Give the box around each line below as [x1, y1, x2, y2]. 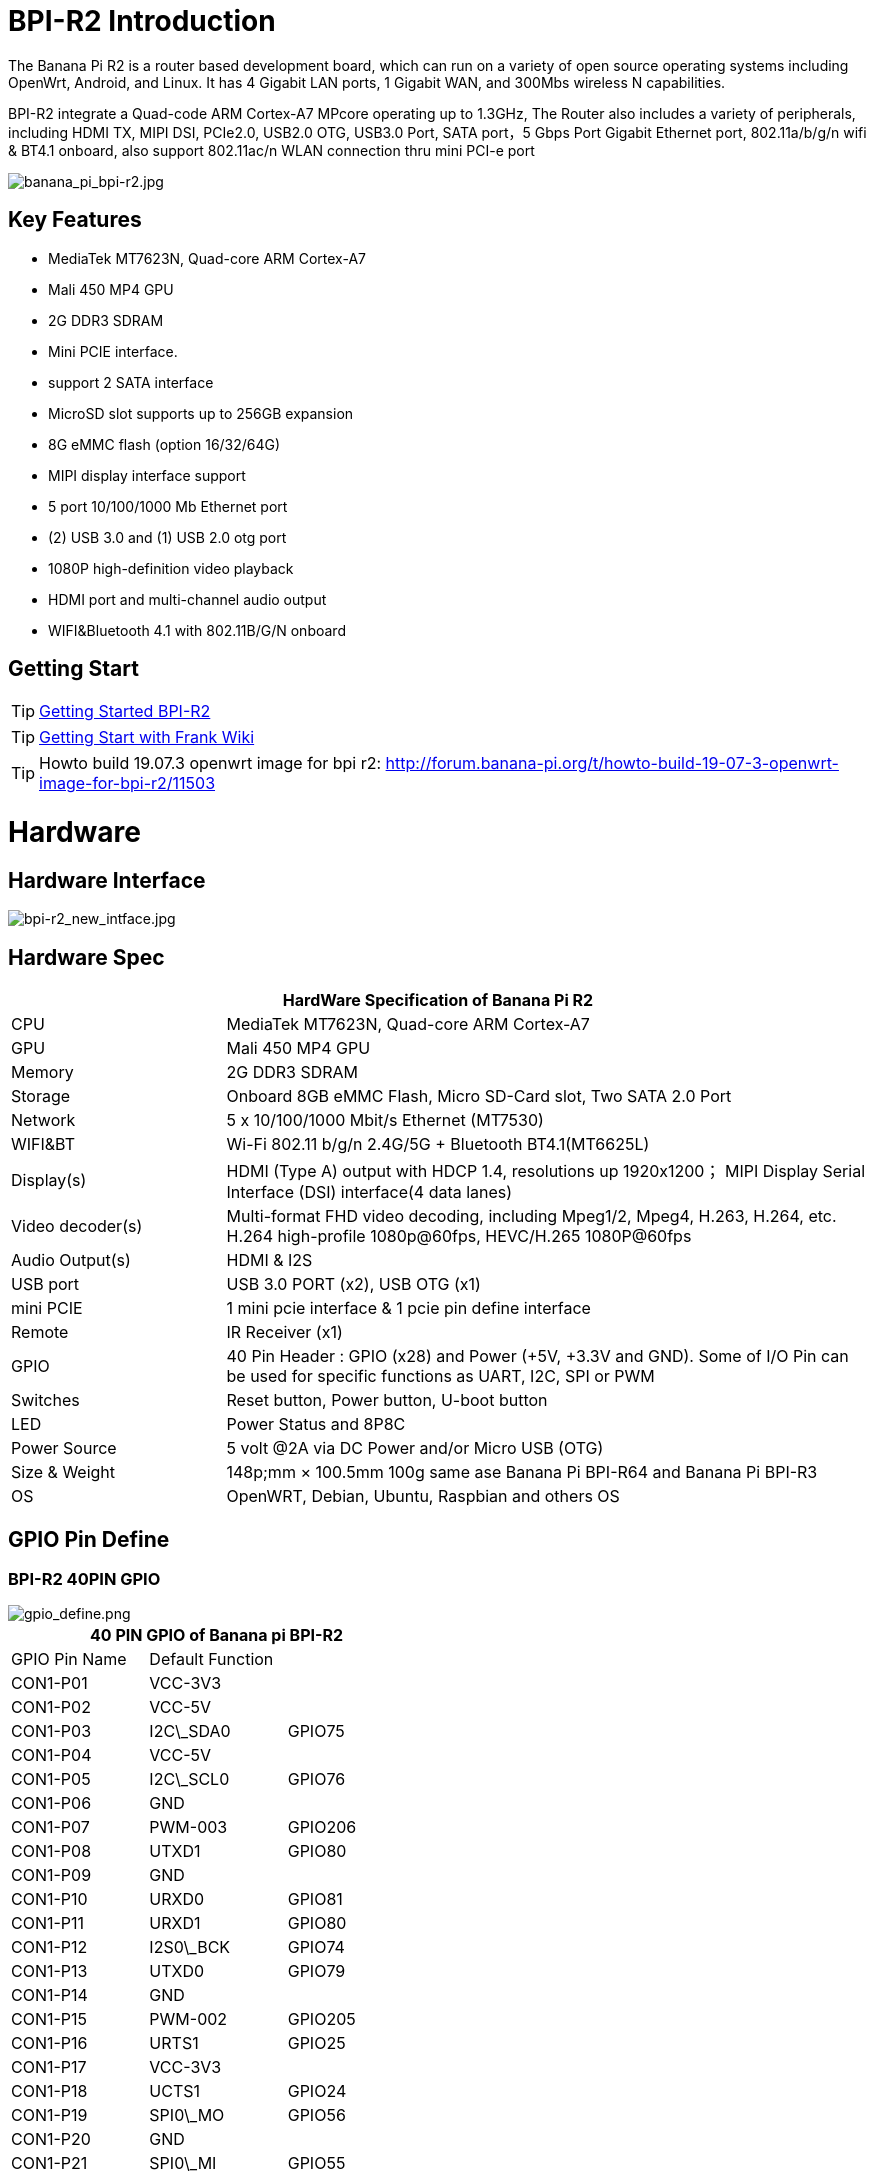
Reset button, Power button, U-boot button [226, 1390, 548, 1411]
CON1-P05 [11, 1769, 91, 1790]
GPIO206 [287, 1817, 357, 1838]
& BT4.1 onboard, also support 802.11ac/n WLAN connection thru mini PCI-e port [8, 141, 535, 159]
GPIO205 [287, 2009, 356, 2030]
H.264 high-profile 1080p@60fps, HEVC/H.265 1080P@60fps [226, 1226, 692, 1247]
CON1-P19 [11, 2105, 88, 2126]
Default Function [149, 1649, 274, 1670]
